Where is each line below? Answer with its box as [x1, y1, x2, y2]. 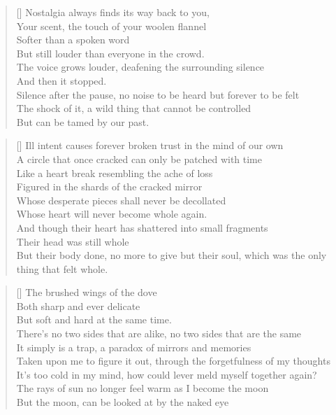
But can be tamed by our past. [16, 114, 149, 129]
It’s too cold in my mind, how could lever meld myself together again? [16, 367, 317, 381]
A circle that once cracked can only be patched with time [16, 151, 262, 166]
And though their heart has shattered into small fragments [16, 220, 268, 234]
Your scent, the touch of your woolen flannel [16, 18, 207, 33]
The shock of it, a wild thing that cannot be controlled [16, 101, 251, 115]
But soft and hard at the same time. [16, 312, 172, 327]
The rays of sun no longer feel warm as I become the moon [16, 381, 269, 395]
